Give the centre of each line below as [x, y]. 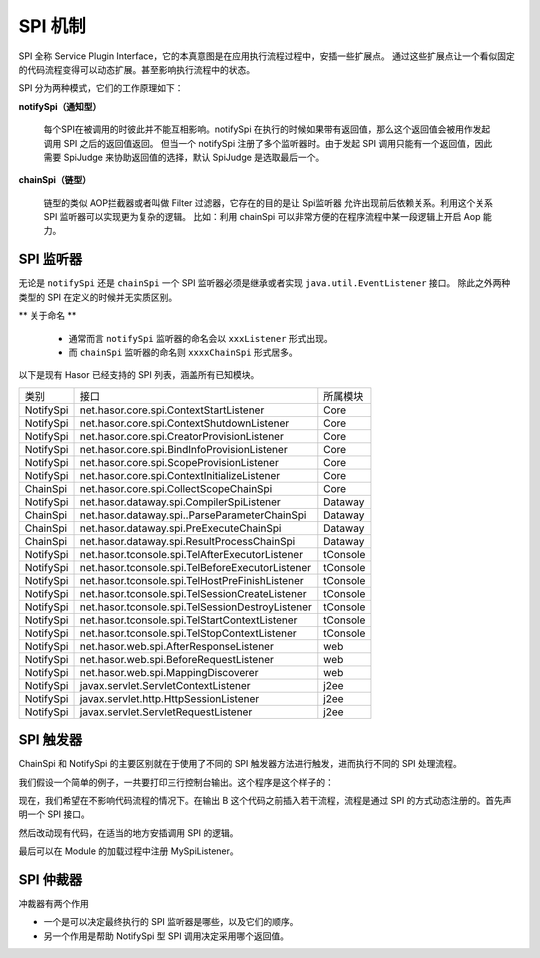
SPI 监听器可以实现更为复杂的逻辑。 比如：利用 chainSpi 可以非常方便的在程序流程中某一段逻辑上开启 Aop [262, 217]
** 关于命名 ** [47, 316]
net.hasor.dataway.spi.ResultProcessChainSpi [187, 541]
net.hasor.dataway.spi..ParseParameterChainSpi [193, 515]
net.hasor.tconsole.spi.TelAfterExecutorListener [191, 554]
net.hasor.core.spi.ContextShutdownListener [184, 423]
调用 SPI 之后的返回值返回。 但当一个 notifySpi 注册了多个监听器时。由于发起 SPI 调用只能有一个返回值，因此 [268, 143]
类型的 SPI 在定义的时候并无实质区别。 [98, 297]
